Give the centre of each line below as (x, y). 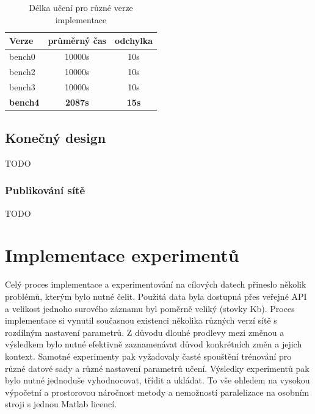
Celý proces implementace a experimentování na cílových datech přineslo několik (156, 284)
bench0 (22, 56)
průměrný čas (77, 41)
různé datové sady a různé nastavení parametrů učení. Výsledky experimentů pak (157, 368)
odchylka (134, 41)
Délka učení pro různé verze (81, 7)
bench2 (22, 71)
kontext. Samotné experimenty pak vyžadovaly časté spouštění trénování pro (148, 356)
